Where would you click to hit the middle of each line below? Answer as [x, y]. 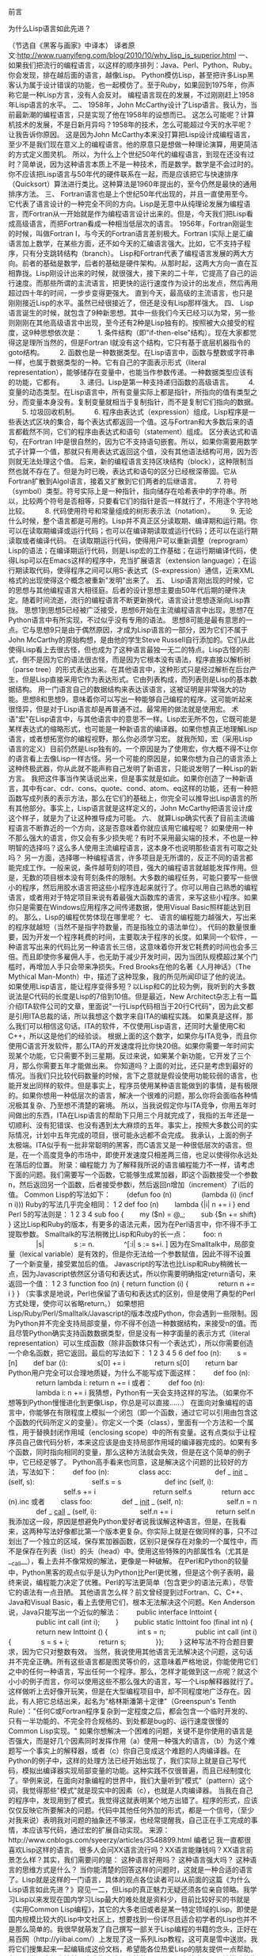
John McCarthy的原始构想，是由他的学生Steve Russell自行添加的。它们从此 [131, 640]
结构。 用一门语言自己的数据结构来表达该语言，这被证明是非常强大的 [127, 689]
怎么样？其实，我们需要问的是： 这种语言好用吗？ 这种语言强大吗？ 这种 [132, 1859]
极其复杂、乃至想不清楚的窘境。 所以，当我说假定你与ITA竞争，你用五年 [132, 1105]
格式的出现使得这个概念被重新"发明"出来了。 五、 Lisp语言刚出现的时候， [128, 580]
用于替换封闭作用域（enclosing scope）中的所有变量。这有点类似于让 [135, 1432]
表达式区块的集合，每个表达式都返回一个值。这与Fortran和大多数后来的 [131, 422]
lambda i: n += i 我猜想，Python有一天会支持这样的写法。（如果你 [141, 1393]
